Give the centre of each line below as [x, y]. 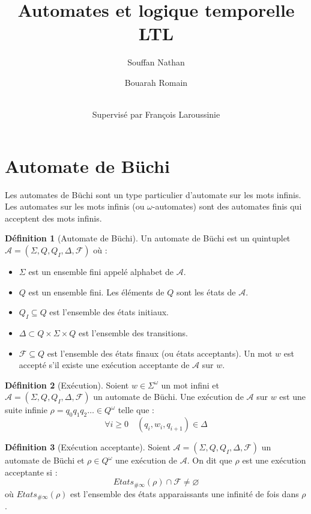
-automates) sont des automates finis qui [227, 206]
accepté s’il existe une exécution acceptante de [104, 365]
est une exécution [274, 460]
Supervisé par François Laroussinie [156, 114]
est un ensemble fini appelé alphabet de [101, 271]
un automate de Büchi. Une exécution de [168, 397]
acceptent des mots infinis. [53, 218]
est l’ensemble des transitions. [133, 332]
